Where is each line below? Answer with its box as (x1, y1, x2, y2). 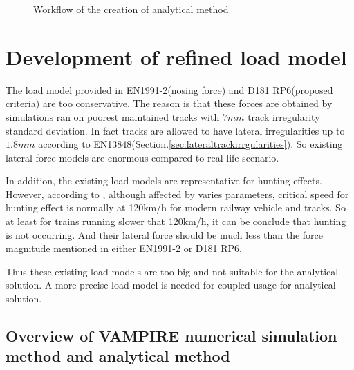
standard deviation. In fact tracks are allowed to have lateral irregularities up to (6, 123, 345, 137)
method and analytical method (6, 345, 230, 367)
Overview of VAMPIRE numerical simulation (6, 325, 337, 347)
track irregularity (248, 109, 320, 124)
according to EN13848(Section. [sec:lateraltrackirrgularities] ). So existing (38, 137, 343, 151)
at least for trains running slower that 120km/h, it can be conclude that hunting (6, 214, 346, 228)
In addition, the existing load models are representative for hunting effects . (6, 173, 322, 188)
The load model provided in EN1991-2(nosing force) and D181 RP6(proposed (6, 82, 333, 97)
